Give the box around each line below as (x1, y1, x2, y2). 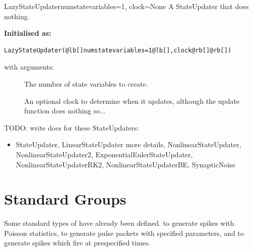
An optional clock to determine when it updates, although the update (24, 95, 240, 106)
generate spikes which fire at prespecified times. (4, 237, 151, 248)
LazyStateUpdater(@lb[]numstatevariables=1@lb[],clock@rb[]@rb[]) (4, 46, 232, 54)
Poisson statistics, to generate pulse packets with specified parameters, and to (4, 227, 244, 238)
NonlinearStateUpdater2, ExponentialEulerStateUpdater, (16, 149, 193, 159)
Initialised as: (4, 28, 51, 38)
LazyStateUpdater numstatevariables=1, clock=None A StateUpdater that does (4, 1, 249, 11)
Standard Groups (4, 189, 126, 209)
